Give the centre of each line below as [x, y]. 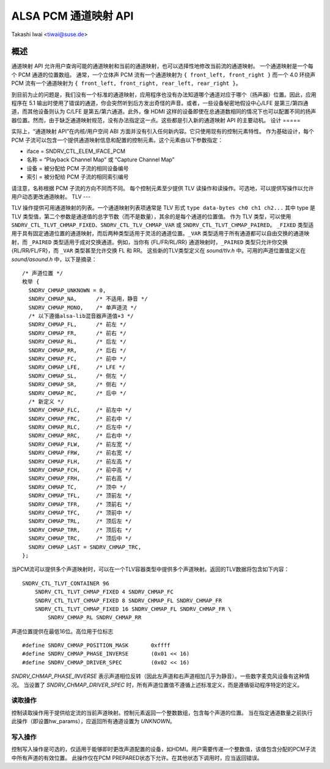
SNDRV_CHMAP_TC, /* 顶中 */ [77, 487]
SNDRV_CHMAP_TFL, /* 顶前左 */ [80, 496]
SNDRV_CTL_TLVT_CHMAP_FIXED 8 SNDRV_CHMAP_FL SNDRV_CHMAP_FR [128, 600]
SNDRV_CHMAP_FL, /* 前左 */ [77, 325]
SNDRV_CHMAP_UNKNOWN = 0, [67, 290]
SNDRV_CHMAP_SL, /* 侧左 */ [77, 376]
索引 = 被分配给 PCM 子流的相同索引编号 [78, 177]
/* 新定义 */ [46, 401]
